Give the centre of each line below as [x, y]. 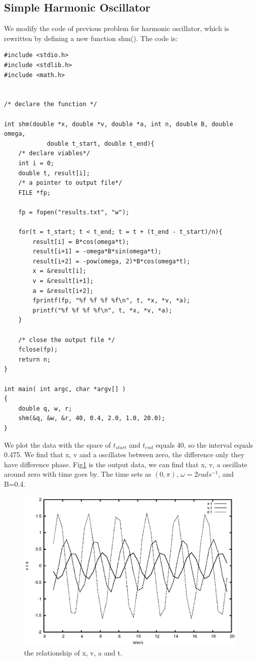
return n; [34, 359]
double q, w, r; [45, 408]
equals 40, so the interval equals [204, 444]
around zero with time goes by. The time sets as [78, 474]
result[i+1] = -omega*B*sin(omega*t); [97, 252]
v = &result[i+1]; [63, 281]
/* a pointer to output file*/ [70, 183]
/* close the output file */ [66, 340]
